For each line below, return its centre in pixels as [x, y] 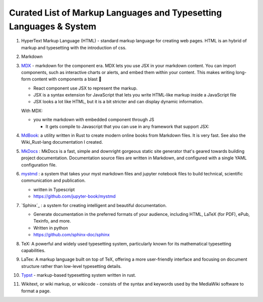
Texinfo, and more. [52, 221]
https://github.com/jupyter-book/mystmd [75, 196]
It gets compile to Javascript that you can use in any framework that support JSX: [127, 126]
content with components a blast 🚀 [67, 79]
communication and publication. [53, 181]
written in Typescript [54, 189]
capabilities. [33, 250]
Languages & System [53, 26]
